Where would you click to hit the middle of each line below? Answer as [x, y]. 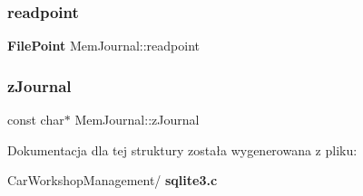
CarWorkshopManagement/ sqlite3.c [113, 180]
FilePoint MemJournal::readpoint [103, 46]
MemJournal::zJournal [137, 120]
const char [36, 120]
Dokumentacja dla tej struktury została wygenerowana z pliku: [182, 149]
